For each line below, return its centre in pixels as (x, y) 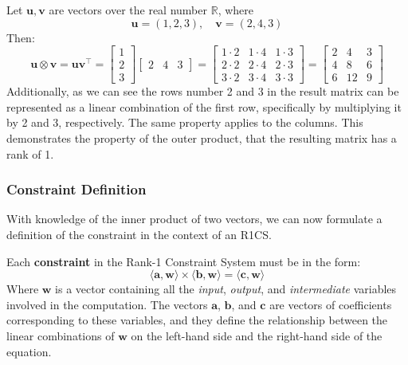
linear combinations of (61, 336)
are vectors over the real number (128, 10)
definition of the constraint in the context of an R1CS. (139, 235)
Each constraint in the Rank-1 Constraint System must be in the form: (184, 261)
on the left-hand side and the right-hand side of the (257, 336)
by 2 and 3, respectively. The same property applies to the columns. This (185, 122)
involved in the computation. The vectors (107, 304)
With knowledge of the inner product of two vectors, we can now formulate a (194, 219)
